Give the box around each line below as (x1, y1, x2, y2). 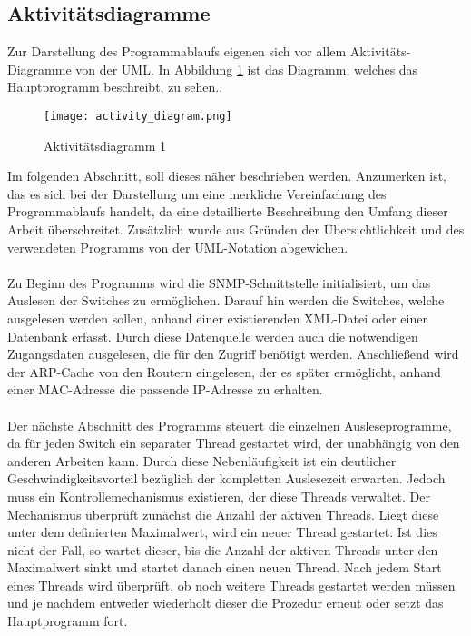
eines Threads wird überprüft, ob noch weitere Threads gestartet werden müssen (7, 575, 456, 594)
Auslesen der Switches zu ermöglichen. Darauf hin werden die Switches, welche (7, 291, 445, 310)
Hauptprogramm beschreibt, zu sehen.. (7, 77, 223, 96)
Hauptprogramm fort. (7, 611, 128, 631)
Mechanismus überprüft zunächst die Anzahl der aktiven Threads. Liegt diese (7, 504, 439, 523)
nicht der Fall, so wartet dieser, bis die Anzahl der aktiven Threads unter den (7, 540, 438, 559)
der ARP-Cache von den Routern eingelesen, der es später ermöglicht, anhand (7, 362, 441, 381)
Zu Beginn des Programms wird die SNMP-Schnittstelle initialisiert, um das (7, 273, 431, 292)
